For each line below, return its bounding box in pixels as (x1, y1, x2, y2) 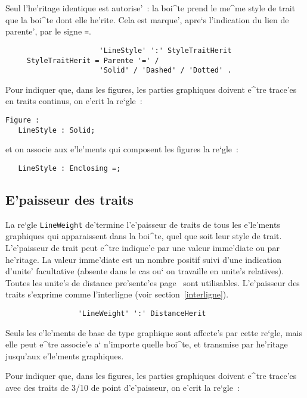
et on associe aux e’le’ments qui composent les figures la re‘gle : (5, 143, 238, 155)
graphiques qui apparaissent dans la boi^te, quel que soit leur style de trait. (5, 230, 282, 242)
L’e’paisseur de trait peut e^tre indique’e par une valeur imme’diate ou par (5, 242, 280, 254)
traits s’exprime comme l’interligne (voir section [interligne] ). (5, 288, 229, 300)
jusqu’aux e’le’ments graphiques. (5, 349, 124, 362)
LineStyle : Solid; (18, 126, 95, 134)
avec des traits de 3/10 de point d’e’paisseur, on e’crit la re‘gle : (5, 381, 240, 394)
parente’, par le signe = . (5, 25, 91, 37)
